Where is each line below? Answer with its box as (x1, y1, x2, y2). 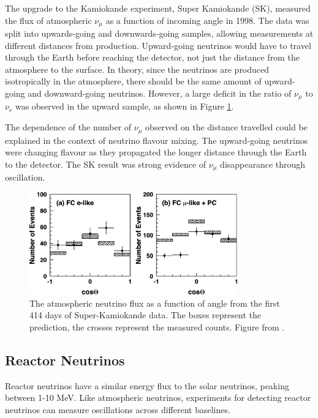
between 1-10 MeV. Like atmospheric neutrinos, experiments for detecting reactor (5, 391, 311, 404)
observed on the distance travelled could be (145, 121, 308, 133)
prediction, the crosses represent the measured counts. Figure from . (29, 320, 285, 333)
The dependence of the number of (5, 121, 132, 133)
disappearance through (220, 157, 306, 170)
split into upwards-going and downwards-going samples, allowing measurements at (5, 27, 314, 40)
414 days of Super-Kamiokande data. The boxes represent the (29, 308, 261, 321)
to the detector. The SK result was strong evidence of (5, 157, 206, 170)
